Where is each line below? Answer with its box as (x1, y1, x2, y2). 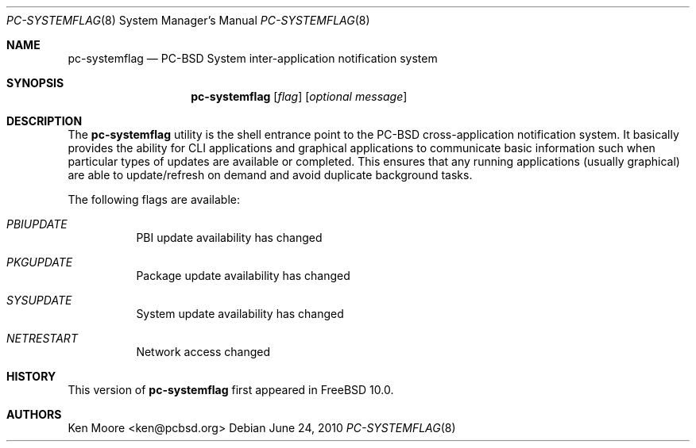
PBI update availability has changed (136, 231, 323, 244)
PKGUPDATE (6, 255, 73, 269)
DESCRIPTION (6, 114, 83, 128)
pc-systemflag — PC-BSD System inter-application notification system (68, 52, 438, 65)
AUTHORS (6, 408, 62, 421)
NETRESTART (6, 331, 78, 345)
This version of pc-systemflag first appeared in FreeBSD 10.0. (68, 383, 394, 396)
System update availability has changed (136, 307, 344, 320)
